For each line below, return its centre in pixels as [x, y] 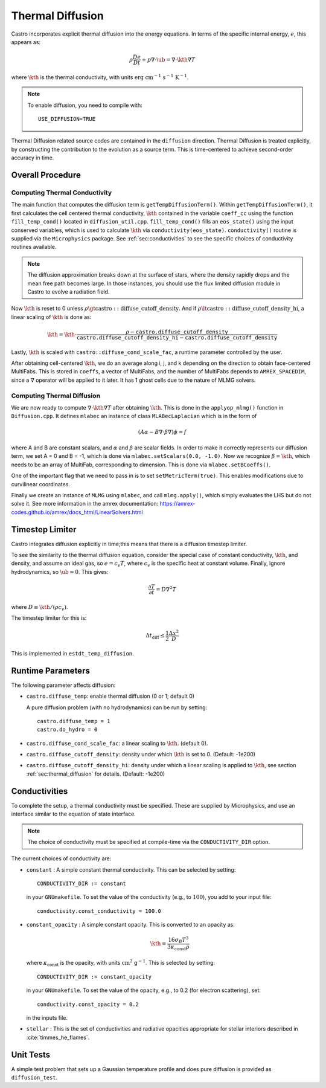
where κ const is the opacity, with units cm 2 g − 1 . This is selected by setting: [121, 963]
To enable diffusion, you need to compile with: [85, 105]
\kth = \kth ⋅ [62, 334]
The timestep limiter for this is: [49, 618]
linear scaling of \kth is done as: [51, 317]
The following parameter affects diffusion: [63, 685]
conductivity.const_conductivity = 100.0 [99, 911]
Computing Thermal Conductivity [62, 193]
